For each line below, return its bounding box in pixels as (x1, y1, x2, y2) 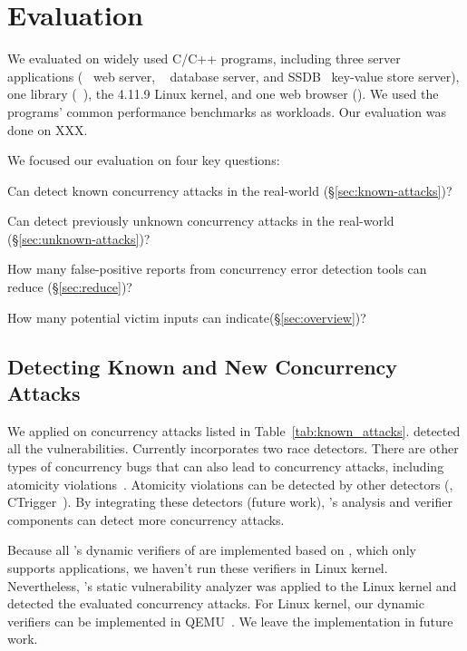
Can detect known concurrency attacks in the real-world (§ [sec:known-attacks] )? (7, 180, 452, 199)
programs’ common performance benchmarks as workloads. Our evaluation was (7, 102, 447, 121)
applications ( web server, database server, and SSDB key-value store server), (7, 66, 460, 85)
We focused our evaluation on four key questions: (7, 151, 280, 170)
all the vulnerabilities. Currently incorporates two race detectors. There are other (7, 439, 459, 458)
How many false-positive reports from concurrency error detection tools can (7, 259, 427, 278)
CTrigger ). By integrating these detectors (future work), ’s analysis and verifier (7, 492, 452, 511)
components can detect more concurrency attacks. (7, 510, 285, 529)
